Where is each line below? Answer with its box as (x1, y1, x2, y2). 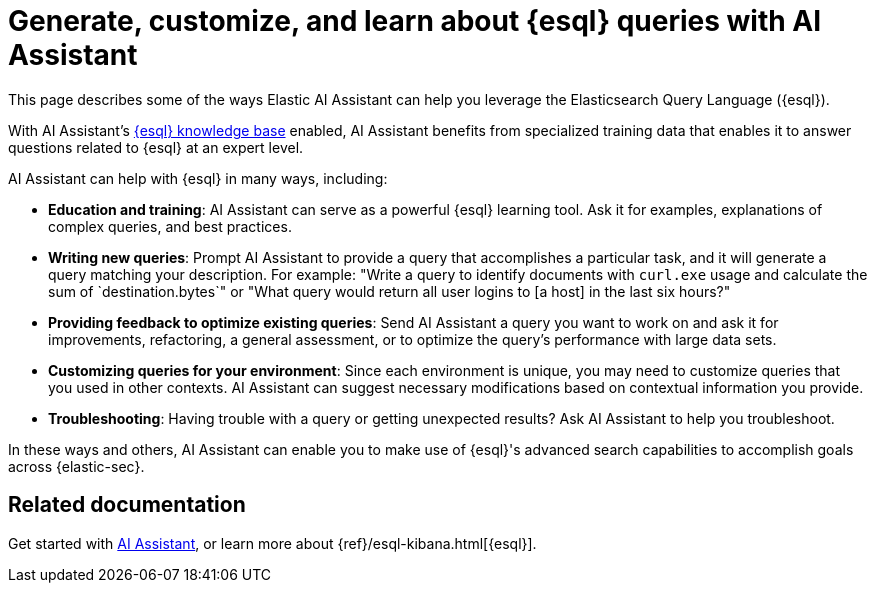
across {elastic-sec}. (8, 457, 145, 475)
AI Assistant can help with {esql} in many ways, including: (8, 169, 388, 187)
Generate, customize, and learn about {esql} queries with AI (8, 4, 822, 38)
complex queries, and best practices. (48, 217, 292, 235)
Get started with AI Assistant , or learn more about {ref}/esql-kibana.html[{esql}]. (8, 534, 537, 552)
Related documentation (8, 492, 246, 518)
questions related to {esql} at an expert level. (8, 138, 304, 156)
